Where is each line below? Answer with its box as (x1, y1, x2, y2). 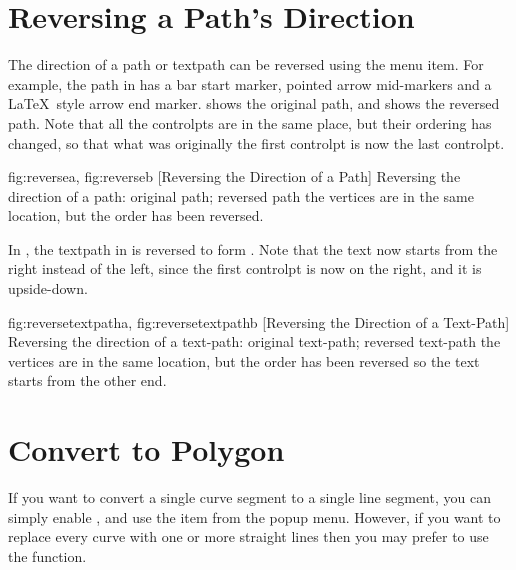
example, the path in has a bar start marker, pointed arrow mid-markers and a (8, 73, 492, 94)
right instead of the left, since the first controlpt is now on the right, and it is (8, 258, 482, 279)
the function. (8, 545, 87, 566)
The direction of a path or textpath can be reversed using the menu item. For (8, 54, 484, 75)
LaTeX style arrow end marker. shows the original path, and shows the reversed (8, 93, 500, 114)
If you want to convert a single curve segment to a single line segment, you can (8, 487, 491, 508)
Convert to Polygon (8, 429, 285, 470)
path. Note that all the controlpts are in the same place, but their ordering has (8, 112, 492, 133)
